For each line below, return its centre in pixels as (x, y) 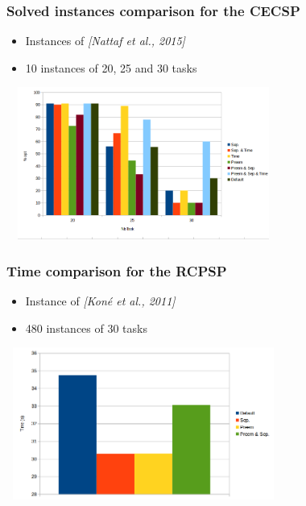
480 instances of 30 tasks (86, 328)
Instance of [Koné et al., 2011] (100, 301)
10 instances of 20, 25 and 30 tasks (111, 67)
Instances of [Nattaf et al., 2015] (105, 41)
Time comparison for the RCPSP (117, 270)
